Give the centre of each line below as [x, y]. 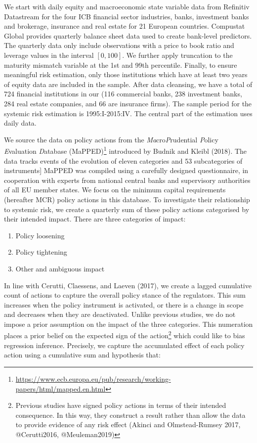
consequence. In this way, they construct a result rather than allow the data [130, 415]
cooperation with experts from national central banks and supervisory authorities [127, 180]
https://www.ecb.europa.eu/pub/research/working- [93, 378]
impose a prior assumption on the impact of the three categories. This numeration [128, 324]
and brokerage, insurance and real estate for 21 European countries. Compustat [125, 26]
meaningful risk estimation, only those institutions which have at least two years [126, 74]
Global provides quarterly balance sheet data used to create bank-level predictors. [128, 35]
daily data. [20, 123]
